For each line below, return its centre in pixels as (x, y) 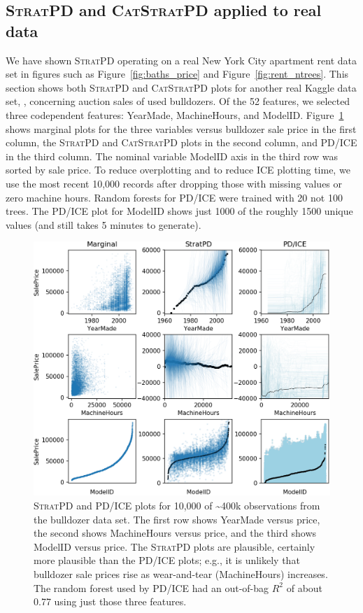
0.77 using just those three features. (110, 601)
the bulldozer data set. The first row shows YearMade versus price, (177, 519)
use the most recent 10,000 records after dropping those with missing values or (174, 183)
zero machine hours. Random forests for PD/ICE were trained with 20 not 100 (174, 197)
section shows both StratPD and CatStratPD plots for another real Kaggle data (181, 87)
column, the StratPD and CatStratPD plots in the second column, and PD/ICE (181, 142)
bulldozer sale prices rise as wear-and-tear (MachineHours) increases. (181, 574)
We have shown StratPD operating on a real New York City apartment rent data (181, 60)
